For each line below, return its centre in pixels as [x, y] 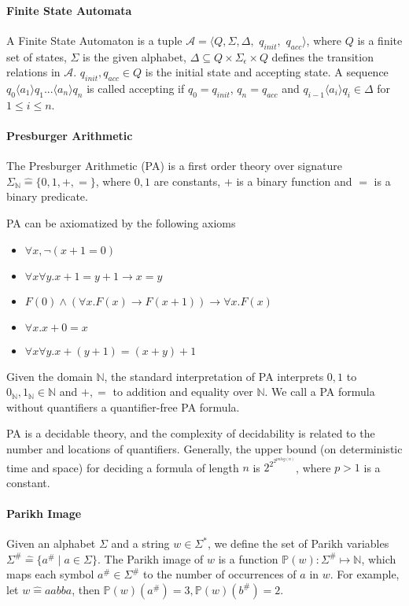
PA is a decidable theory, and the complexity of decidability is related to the [191, 433]
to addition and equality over [183, 392]
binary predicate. [47, 196]
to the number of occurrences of [220, 574]
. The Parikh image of [150, 558]
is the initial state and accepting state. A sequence [267, 72]
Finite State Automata [69, 10]
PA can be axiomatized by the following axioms [121, 222]
